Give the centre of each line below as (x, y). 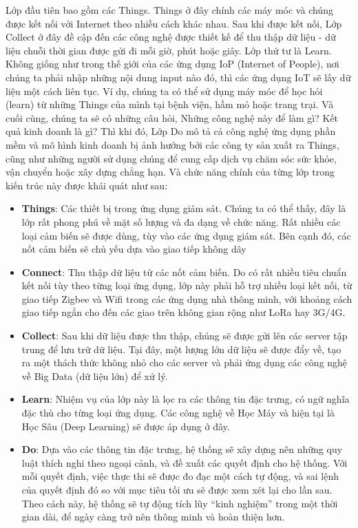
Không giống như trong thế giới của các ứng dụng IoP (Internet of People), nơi (172, 64)
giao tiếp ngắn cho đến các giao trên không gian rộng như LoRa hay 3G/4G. (183, 312)
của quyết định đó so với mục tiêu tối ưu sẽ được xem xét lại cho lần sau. (177, 489)
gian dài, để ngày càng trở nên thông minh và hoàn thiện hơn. (153, 517)
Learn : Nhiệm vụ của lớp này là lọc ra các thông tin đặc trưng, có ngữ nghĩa (186, 399)
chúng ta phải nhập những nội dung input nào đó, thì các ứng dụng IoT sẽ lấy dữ (178, 77)
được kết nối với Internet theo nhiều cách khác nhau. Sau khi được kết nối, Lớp (174, 23)
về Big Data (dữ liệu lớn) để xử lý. (95, 376)
